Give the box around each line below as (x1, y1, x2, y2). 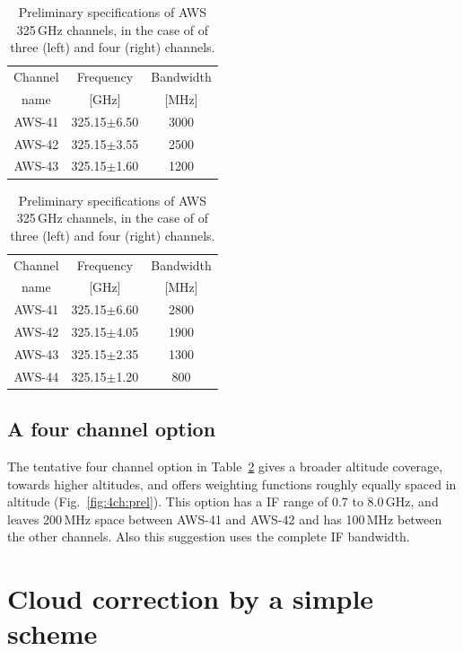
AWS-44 (13, 366, 59, 385)
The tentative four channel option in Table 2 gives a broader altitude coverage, (7, 457, 443, 476)
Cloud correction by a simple (7, 580, 374, 617)
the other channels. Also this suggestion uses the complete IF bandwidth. (7, 527, 410, 546)
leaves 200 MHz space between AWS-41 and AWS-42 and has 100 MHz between (7, 509, 442, 528)
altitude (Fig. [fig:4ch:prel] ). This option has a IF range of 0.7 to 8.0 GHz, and (7, 492, 439, 511)
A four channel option (7, 415, 216, 443)
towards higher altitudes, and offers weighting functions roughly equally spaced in (7, 474, 457, 493)
